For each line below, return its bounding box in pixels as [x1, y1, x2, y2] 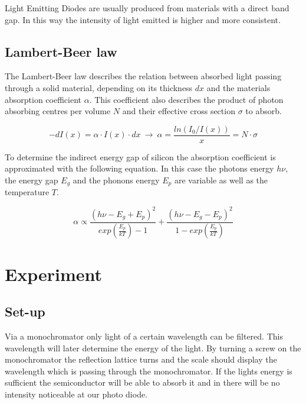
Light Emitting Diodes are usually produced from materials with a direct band [5, 2, 289, 14]
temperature [5, 186, 50, 198]
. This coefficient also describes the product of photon [89, 93, 284, 105]
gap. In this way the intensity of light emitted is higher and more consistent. [5, 13, 281, 25]
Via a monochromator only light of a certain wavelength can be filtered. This [5, 330, 283, 342]
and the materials [206, 81, 271, 93]
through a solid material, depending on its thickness [5, 81, 193, 93]
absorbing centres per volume [5, 105, 111, 117]
